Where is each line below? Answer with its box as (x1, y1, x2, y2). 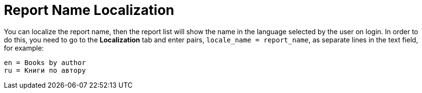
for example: (4, 43, 44, 52)
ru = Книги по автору (4, 66, 86, 74)
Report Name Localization (4, 2, 174, 18)
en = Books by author (4, 58, 86, 66)
